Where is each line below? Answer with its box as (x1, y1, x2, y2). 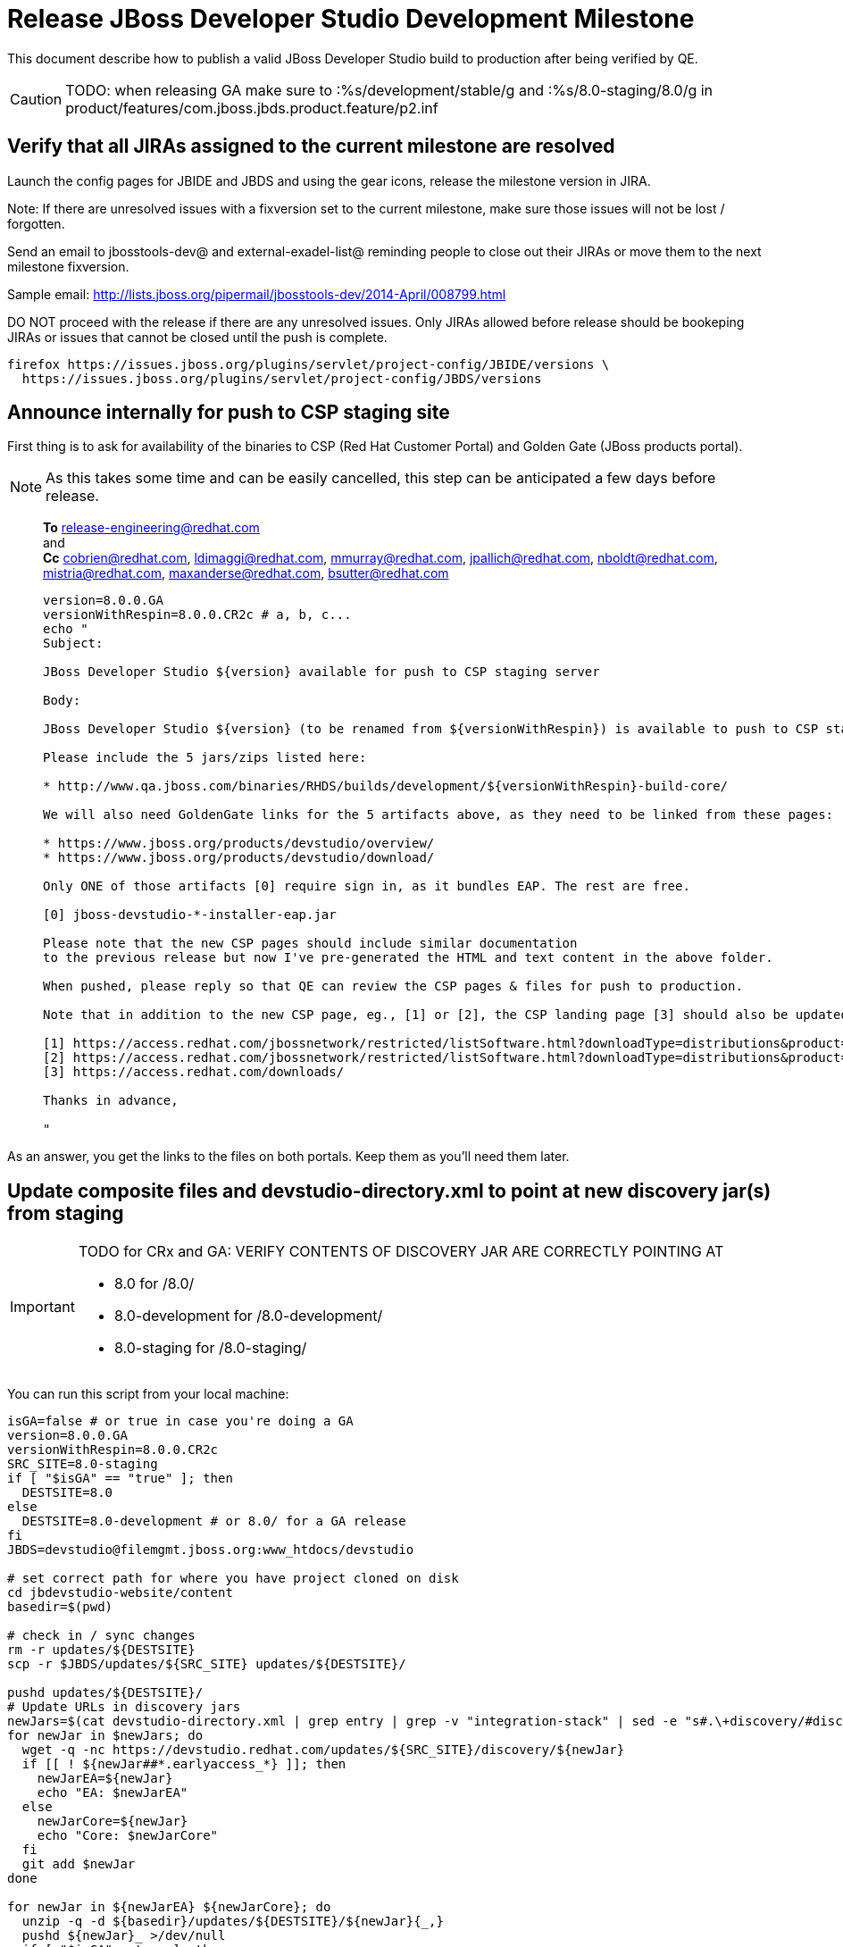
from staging (7, 1201, 124, 1224)
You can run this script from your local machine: (7, 1386, 289, 1402)
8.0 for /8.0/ (113, 1274, 195, 1293)
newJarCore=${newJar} (37, 1814, 188, 1829)
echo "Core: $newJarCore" (37, 1828, 219, 1843)
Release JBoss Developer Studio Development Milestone (7, 4, 695, 34)
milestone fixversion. (7, 258, 129, 274)
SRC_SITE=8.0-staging (7, 1457, 158, 1472)
